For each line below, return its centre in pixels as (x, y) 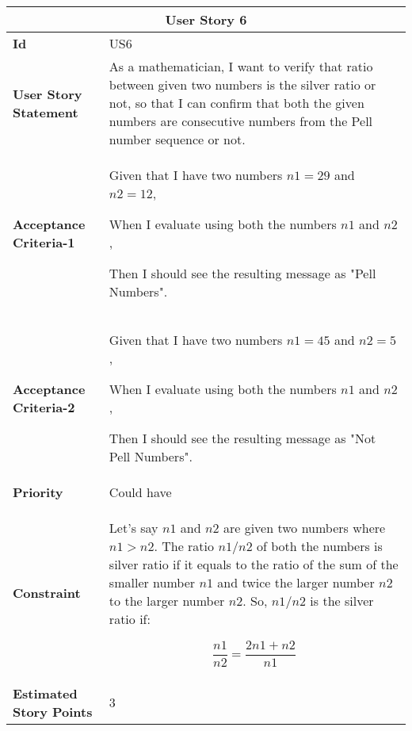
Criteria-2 (44, 407)
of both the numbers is (319, 546)
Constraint (47, 592)
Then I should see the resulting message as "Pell (242, 273)
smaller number (152, 582)
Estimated (45, 693)
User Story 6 (206, 19)
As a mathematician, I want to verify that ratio (241, 66)
